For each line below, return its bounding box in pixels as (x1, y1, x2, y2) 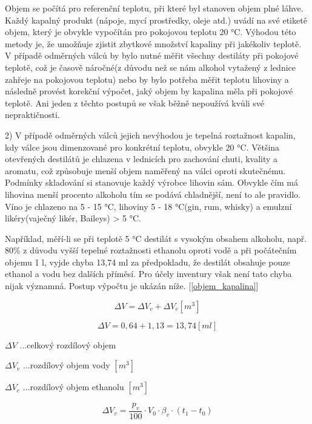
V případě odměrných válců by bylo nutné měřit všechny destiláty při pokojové (5, 49, 299, 62)
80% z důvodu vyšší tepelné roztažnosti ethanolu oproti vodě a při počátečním (5, 244, 297, 256)
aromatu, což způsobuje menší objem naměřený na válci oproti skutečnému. (5, 164, 286, 177)
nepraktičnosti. (5, 108, 60, 121)
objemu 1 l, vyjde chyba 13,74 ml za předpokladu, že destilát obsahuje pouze (5, 255, 290, 268)
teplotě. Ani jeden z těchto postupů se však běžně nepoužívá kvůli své (5, 96, 265, 109)
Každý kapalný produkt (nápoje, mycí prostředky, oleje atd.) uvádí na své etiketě (5, 13, 307, 26)
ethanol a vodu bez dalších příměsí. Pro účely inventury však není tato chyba (5, 267, 292, 280)
